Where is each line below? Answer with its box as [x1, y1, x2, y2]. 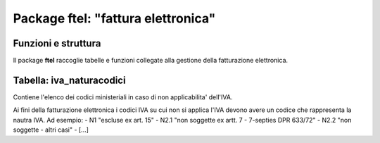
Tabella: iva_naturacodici [13, 74, 126, 86]
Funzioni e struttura [13, 37, 101, 49]
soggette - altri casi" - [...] [13, 125, 89, 134]
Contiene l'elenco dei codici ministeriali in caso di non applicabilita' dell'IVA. [13, 92, 233, 101]
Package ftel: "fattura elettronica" [13, 11, 216, 26]
